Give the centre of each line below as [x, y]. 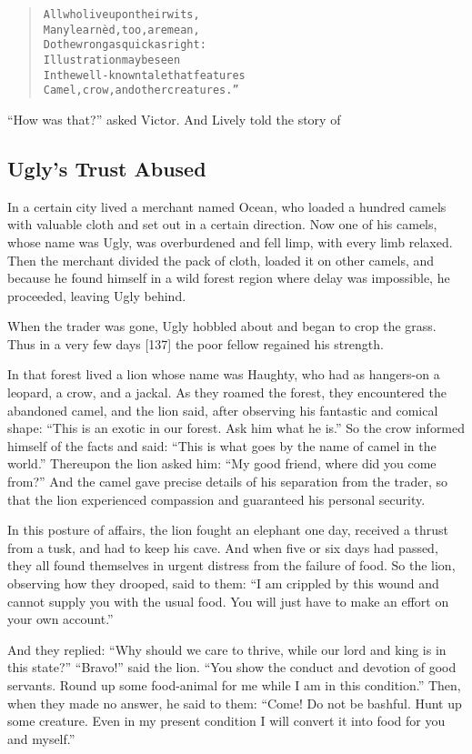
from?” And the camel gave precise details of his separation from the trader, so [227, 482]
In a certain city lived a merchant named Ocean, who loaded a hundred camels [227, 206]
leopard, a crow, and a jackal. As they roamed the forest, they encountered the [227, 392]
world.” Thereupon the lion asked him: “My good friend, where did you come [222, 463]
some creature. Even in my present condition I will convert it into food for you [226, 721]
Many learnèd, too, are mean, [121, 30]
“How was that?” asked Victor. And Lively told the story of [174, 119]
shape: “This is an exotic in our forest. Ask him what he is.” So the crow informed [236, 428]
